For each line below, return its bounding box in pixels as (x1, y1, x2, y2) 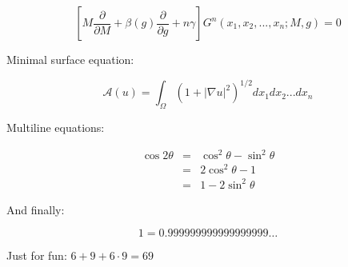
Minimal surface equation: (6, 51, 134, 67)
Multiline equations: (6, 118, 105, 135)
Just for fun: (6, 247, 67, 264)
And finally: (6, 201, 65, 217)
